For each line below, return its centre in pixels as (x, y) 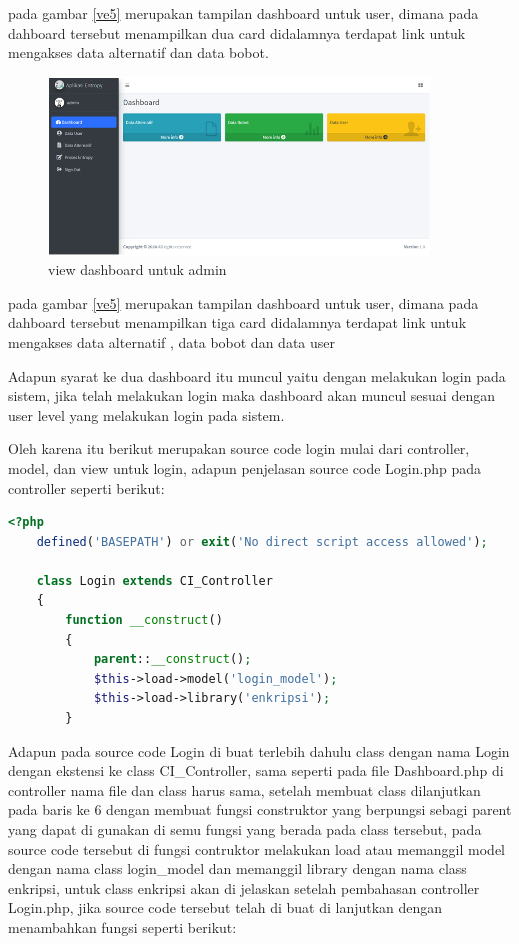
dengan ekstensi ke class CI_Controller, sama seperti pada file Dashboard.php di (256, 770)
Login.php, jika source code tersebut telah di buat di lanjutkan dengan (225, 907)
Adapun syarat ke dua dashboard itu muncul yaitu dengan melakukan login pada (257, 375)
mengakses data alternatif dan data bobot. (138, 52)
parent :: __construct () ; (172, 659)
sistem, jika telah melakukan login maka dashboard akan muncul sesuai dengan (251, 395)
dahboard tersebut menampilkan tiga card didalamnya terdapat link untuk (237, 322)
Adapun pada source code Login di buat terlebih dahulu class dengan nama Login (259, 750)
